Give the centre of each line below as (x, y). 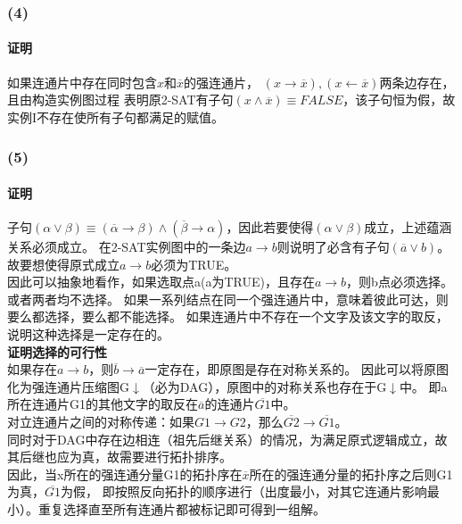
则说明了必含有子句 (333, 247)
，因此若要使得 (270, 227)
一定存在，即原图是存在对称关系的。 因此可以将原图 (297, 369)
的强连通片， (222, 82)
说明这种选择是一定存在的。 (88, 334)
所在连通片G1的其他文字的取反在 (103, 404)
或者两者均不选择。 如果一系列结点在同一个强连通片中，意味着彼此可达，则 (228, 299)
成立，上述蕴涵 (408, 227)
